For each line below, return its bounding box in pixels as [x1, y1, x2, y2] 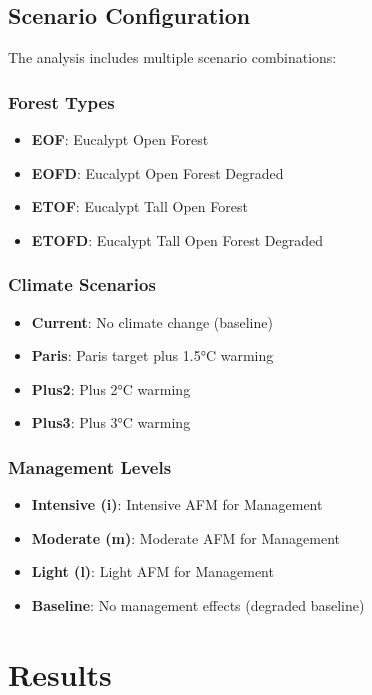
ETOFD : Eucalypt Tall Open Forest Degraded [31, 229, 324, 250]
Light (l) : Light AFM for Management [31, 561, 274, 582]
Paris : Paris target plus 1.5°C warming [31, 345, 274, 366]
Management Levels [8, 454, 172, 479]
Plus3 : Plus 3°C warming [31, 412, 191, 433]
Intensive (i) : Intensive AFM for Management [31, 494, 323, 515]
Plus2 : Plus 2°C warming [31, 378, 191, 399]
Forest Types [8, 89, 115, 114]
